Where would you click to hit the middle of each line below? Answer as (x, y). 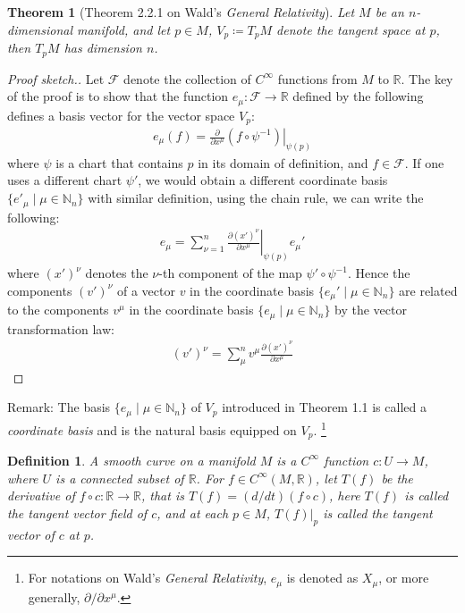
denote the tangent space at (351, 29)
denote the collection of (187, 78)
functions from (317, 78)
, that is (162, 495)
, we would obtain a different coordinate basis (263, 180)
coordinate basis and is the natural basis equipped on (152, 429)
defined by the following (358, 96)
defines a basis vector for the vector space (121, 115)
